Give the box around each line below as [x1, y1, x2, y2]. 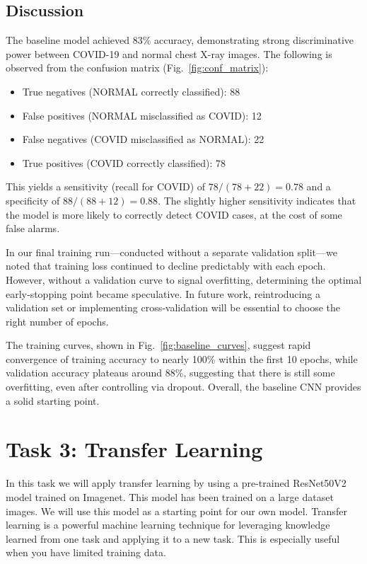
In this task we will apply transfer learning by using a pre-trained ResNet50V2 [6, 476, 346, 490]
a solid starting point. [6, 393, 100, 408]
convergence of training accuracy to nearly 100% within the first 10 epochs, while [6, 351, 358, 366]
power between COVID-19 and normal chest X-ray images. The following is [6, 46, 332, 61]
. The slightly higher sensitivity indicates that [158, 192, 356, 207]
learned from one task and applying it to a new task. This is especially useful [6, 531, 340, 546]
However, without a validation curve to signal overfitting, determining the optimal [6, 272, 362, 287]
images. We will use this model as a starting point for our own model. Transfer [6, 503, 347, 518]
